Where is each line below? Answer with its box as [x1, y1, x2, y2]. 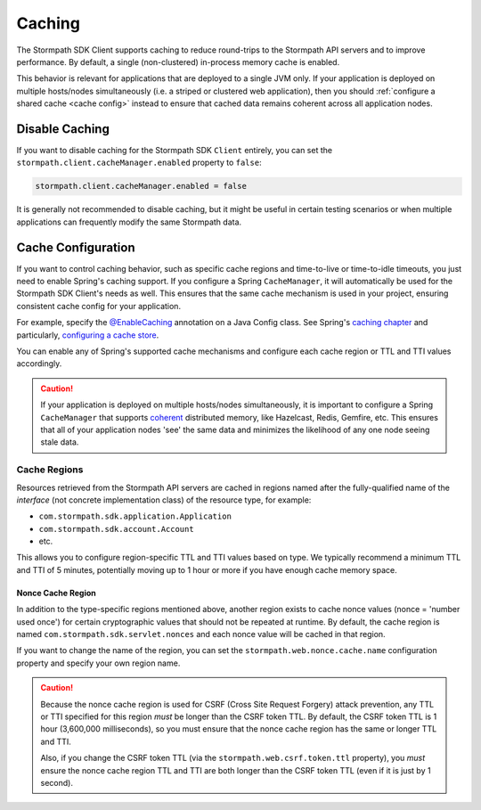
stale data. [40, 437, 79, 447]
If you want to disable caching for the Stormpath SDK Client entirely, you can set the [16, 145, 333, 156]
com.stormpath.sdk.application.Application [38, 511, 232, 521]
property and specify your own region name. [16, 658, 181, 668]
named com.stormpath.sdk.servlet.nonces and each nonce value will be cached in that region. [16, 629, 387, 640]
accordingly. [16, 358, 62, 369]
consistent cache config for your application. [16, 300, 182, 311]
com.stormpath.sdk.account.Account [38, 524, 195, 534]
